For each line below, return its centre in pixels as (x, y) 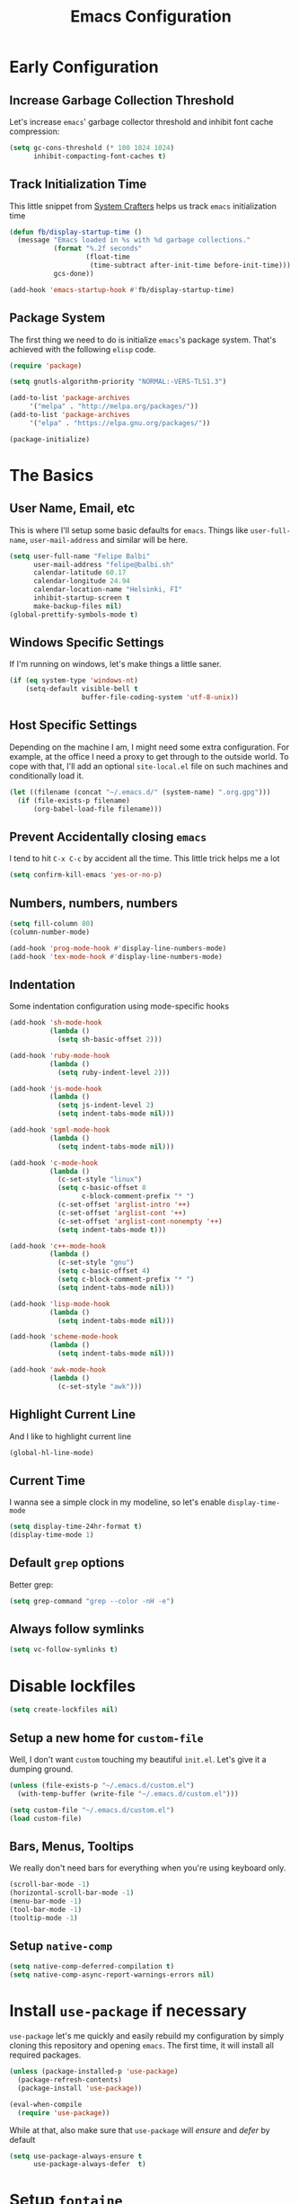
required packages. (45, 2055)
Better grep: (31, 1585)
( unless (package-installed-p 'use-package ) (94, 2072)
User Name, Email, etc (72, 508)
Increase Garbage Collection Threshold (122, 100)
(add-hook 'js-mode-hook (56, 1089)
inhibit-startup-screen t (81, 598)
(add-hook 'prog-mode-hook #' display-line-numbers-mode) (118, 948)
